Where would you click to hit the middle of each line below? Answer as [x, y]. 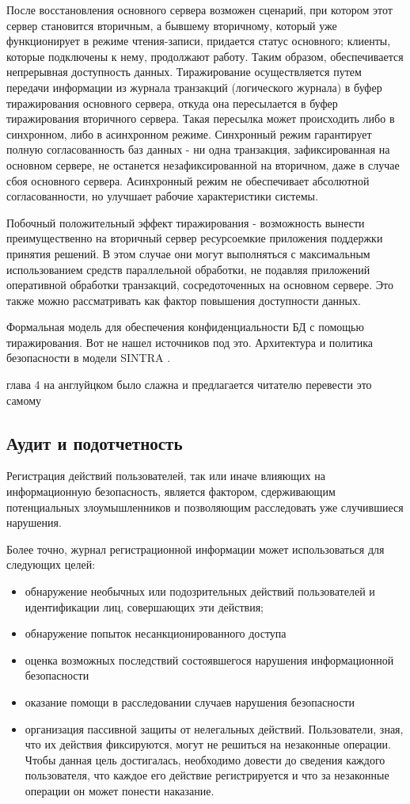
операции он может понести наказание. [120, 790]
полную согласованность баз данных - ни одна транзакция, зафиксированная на [198, 149]
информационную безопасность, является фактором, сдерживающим [171, 492]
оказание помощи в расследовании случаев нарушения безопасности [190, 701]
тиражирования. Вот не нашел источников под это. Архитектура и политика [190, 342]
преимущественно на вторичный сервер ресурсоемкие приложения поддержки [195, 238]
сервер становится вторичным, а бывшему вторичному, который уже [172, 25]
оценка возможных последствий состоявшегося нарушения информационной [209, 659]
